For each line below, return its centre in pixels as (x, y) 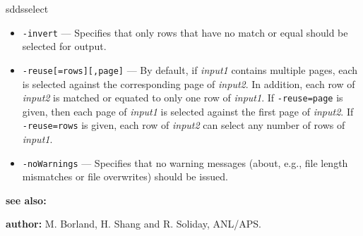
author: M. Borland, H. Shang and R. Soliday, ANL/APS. (133, 224)
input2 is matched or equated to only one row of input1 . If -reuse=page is (183, 98)
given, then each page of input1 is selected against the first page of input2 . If (188, 111)
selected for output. (64, 46)
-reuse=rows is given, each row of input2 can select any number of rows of (184, 125)
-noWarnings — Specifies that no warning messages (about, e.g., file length (185, 162)
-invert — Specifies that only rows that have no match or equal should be (185, 32)
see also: (26, 200)
